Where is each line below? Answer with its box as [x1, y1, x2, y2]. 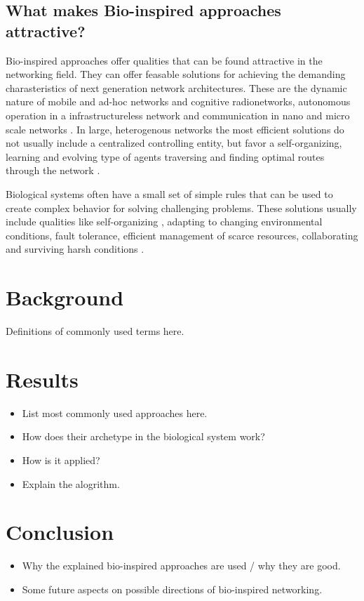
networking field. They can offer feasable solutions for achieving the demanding [6, 67, 346, 81]
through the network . [6, 163, 100, 178]
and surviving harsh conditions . [6, 242, 144, 256]
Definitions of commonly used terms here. [6, 324, 184, 338]
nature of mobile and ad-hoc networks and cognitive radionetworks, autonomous [6, 94, 351, 109]
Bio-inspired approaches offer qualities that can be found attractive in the [6, 53, 323, 67]
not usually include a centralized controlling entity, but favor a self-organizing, [6, 136, 342, 150]
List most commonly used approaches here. [22, 405, 208, 420]
